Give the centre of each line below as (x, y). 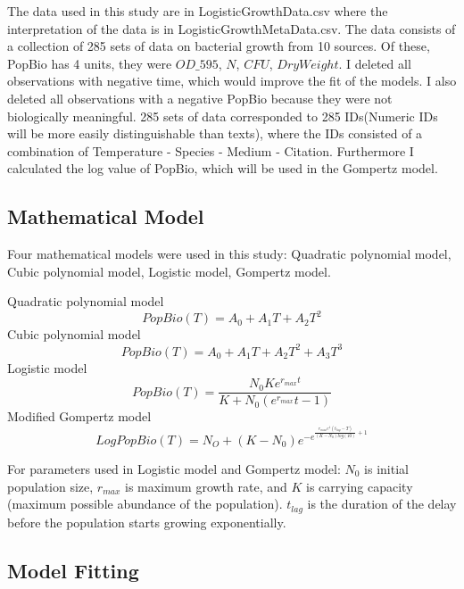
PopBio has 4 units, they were (90, 63)
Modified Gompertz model (79, 416)
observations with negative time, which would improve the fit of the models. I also (232, 81)
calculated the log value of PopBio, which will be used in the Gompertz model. (223, 168)
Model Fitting (73, 570)
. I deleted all (375, 63)
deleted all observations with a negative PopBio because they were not (200, 98)
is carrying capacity (359, 486)
